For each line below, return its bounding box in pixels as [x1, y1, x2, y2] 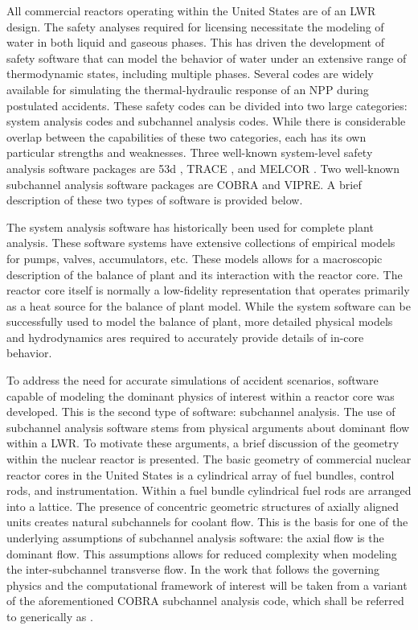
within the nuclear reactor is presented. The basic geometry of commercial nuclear [6, 451, 412, 467]
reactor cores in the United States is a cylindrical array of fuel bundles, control [6, 466, 395, 483]
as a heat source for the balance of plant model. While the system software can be [6, 297, 411, 314]
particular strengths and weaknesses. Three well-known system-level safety [6, 144, 373, 161]
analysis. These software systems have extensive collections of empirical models [6, 234, 395, 251]
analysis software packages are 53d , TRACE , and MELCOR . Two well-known [6, 159, 400, 176]
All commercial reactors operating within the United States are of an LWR [6, 2, 376, 19]
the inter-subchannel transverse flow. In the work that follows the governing [6, 561, 380, 578]
